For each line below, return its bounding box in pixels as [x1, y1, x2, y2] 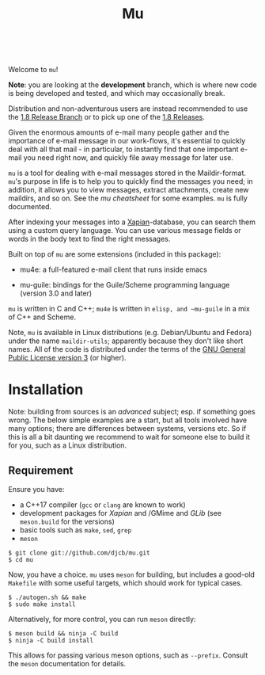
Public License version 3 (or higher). [8, 353, 127, 363]
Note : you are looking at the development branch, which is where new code [8, 80, 257, 90]
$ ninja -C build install [8, 636, 93, 644]
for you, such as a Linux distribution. [8, 440, 127, 450]
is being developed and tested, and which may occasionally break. [8, 89, 225, 98]
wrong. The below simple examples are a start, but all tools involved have [8, 415, 248, 425]
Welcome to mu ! [8, 65, 59, 74]
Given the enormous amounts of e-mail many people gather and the [8, 128, 229, 137]
